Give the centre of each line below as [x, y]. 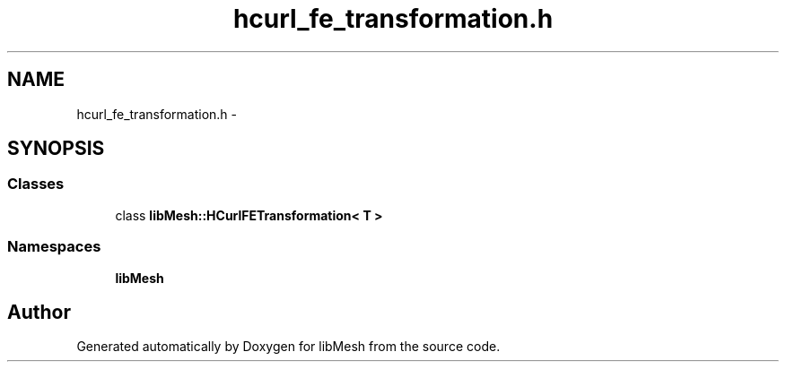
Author [39, 312]
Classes [36, 184]
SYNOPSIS [56, 149]
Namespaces [54, 247]
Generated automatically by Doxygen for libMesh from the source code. [288, 347]
